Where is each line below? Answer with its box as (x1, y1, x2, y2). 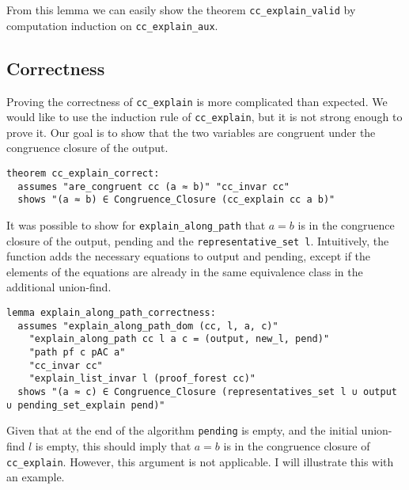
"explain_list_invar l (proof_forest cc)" (28, 373, 256, 385)
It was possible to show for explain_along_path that (6, 216, 266, 233)
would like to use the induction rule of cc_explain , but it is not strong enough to (6, 108, 403, 125)
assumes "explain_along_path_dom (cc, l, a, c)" (17, 320, 278, 332)
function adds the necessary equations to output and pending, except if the (6, 248, 371, 264)
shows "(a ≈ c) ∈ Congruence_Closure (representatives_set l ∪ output (17, 386, 397, 398)
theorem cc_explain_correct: (6, 168, 160, 180)
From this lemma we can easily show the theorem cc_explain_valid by (6, 2, 356, 17)
